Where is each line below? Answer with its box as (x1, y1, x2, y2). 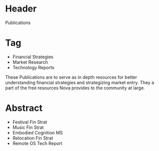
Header (5, 3, 37, 15)
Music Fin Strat (12, 124, 44, 130)
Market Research (12, 59, 48, 65)
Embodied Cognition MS (12, 129, 63, 135)
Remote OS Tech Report (12, 140, 63, 146)
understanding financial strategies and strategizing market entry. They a (5, 79, 154, 85)
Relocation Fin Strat (12, 135, 54, 141)
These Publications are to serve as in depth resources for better (5, 74, 137, 80)
